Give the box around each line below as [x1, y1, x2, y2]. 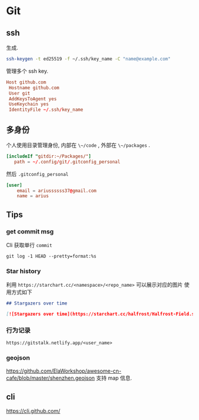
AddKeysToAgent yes [8, 96, 57, 102]
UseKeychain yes [8, 101, 49, 107]
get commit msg [6, 227, 54, 235]
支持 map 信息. [96, 374, 132, 381]
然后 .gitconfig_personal [6, 170, 69, 177]
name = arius [17, 193, 49, 199]
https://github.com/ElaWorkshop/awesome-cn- [6, 367, 121, 374]
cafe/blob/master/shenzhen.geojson [6, 374, 95, 381]
